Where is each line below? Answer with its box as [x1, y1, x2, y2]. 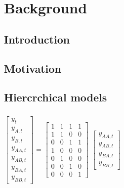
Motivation [4, 60, 61, 76]
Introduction [4, 31, 70, 47]
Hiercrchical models [4, 90, 107, 105]
